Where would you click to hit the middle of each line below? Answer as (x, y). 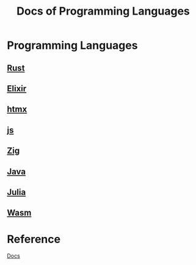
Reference (34, 239)
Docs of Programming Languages (103, 11)
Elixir (17, 89)
